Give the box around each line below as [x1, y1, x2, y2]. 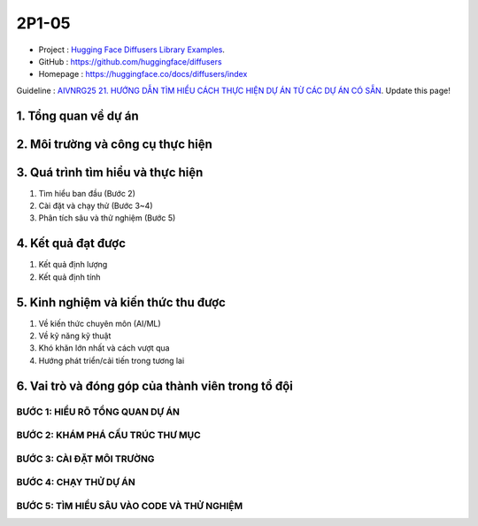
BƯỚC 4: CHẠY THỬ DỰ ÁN [16, 476, 136, 489]
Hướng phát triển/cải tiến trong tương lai [38, 355, 185, 366]
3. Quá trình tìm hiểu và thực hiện [16, 165, 204, 180]
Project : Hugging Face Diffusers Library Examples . [38, 44, 226, 55]
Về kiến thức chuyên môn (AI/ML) [38, 318, 161, 329]
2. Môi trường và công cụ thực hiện [16, 136, 212, 151]
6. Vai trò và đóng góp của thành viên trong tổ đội [16, 378, 294, 393]
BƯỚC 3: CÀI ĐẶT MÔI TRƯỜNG [16, 453, 155, 465]
